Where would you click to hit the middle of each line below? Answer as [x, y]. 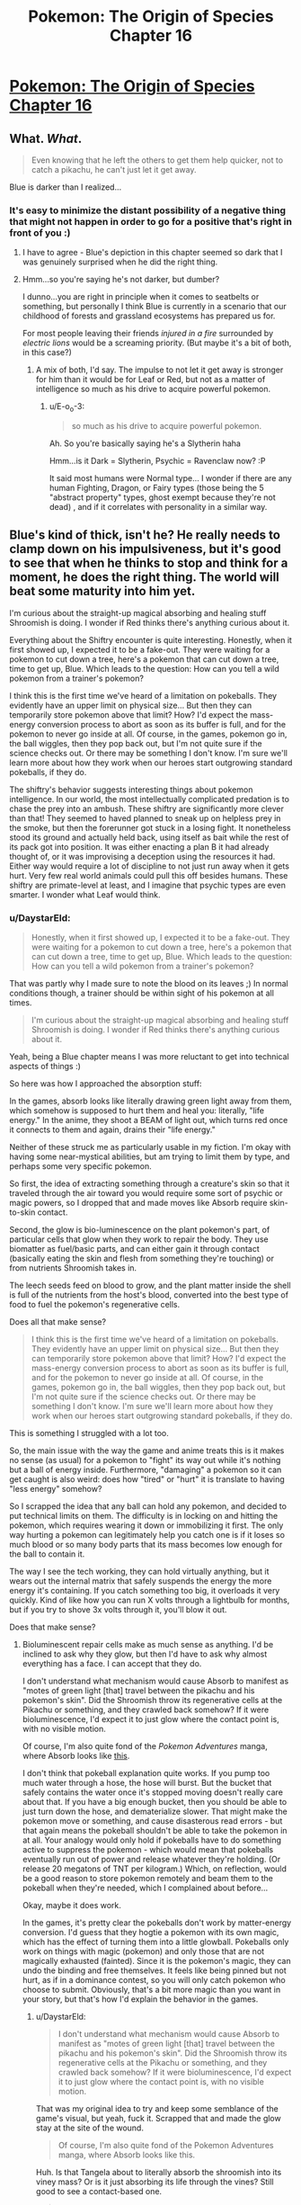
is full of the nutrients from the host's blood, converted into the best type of [149, 1295]
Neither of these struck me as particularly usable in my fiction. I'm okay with [150, 1147]
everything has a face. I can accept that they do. [112, 1664]
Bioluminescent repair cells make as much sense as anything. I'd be [148, 1645]
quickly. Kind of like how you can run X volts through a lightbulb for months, [150, 1600]
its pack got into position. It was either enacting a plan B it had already [139, 846]
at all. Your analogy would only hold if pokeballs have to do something [151, 1840]
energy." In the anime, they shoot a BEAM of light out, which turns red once [149, 1120]
